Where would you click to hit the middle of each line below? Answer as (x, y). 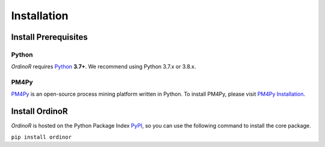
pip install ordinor (42, 137)
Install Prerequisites (49, 37)
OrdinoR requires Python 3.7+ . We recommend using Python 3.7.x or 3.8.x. (104, 67)
